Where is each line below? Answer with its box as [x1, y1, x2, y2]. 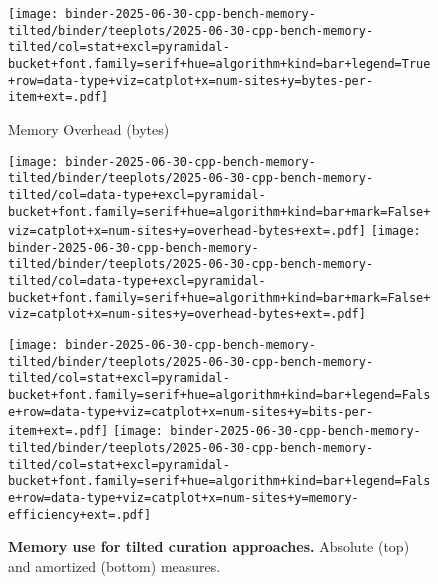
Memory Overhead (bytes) [8, 118, 170, 139]
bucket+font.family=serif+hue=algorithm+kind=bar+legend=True [8, 56, 431, 71]
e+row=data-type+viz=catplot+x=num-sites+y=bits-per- [8, 404, 374, 419]
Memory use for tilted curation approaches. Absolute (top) [8, 536, 410, 557]
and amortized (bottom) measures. [8, 555, 221, 576]
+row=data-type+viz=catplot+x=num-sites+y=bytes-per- [8, 73, 374, 88]
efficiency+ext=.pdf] [8, 507, 152, 522]
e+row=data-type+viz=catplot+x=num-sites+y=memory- [8, 491, 359, 505]
